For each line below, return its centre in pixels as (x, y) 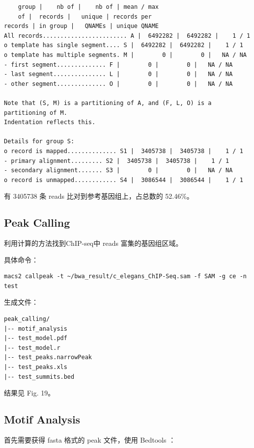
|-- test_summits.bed (39, 377)
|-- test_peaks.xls (36, 367)
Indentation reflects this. (50, 122)
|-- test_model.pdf (36, 338)
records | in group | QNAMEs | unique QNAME (81, 26)
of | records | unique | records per (85, 16)
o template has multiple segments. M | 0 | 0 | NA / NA (125, 55)
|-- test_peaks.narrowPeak (48, 357)
